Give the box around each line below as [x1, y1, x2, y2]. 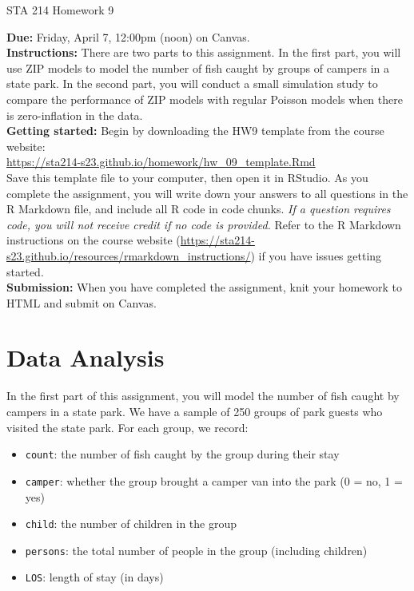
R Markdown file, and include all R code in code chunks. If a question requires [6, 200, 391, 217]
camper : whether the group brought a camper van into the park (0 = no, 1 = [25, 472, 403, 489]
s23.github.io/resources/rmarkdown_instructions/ [6, 247, 251, 264]
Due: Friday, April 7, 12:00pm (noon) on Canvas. [6, 28, 250, 45]
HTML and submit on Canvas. [6, 294, 157, 311]
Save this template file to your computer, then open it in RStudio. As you [6, 169, 368, 185]
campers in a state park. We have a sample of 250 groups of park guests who [6, 403, 383, 419]
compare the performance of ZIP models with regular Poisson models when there [6, 90, 403, 107]
